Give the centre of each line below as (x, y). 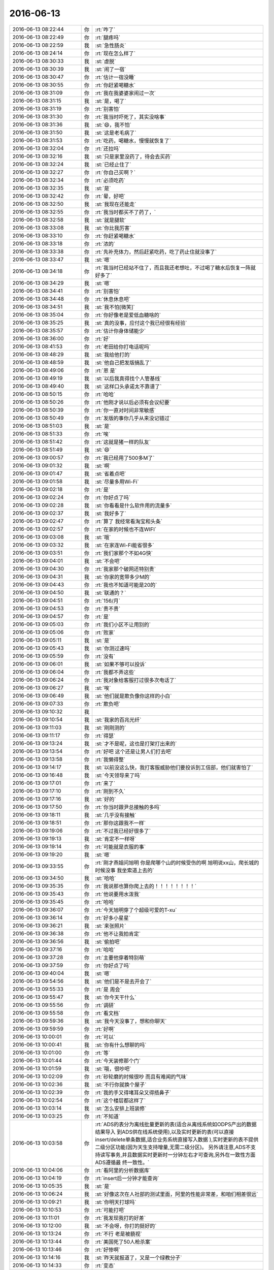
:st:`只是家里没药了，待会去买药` (133, 156)
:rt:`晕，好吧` (110, 196)
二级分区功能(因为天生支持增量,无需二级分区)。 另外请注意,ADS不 (173, 1147)
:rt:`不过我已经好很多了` (123, 831)
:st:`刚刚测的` (111, 727)
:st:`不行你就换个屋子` (121, 1085)
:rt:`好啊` (105, 1029)
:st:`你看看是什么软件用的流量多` (133, 505)
